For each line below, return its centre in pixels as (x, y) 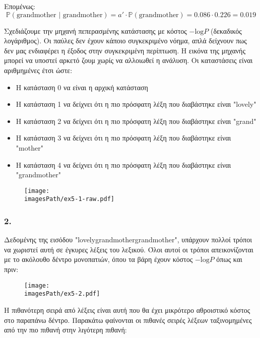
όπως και (229, 259)
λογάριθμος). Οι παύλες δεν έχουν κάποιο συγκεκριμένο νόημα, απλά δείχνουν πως (125, 41)
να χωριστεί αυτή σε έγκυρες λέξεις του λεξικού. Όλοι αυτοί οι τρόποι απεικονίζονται (129, 249)
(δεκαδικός (226, 30)
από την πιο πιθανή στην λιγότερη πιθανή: (66, 330)
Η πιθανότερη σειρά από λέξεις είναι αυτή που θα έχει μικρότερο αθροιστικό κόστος (127, 310)
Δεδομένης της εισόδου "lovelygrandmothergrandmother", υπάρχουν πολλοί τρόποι (128, 240)
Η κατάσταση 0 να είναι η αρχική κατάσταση (82, 87)
